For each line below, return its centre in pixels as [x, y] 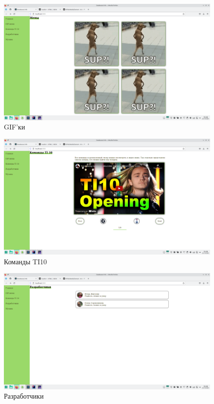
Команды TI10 [26, 261]
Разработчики [24, 396]
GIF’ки [15, 127]
